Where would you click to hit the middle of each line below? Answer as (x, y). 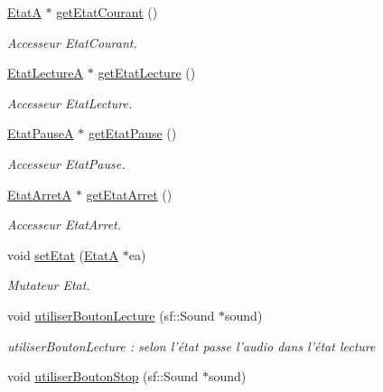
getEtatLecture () (147, 73)
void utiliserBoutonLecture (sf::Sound (111, 315)
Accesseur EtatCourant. (72, 42)
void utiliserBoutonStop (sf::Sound (103, 376)
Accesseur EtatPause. (66, 163)
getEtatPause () (132, 133)
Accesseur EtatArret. (65, 224)
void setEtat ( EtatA (63, 254)
